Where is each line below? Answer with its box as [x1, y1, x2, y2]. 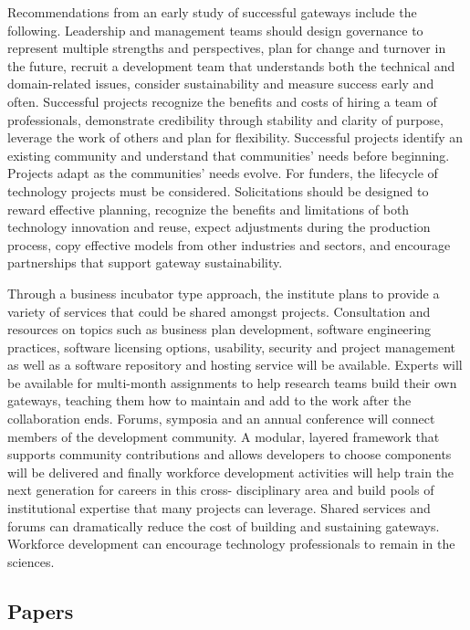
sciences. [7, 551, 55, 571]
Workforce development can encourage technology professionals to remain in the [7, 534, 455, 553]
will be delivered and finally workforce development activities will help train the [7, 462, 454, 481]
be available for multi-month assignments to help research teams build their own [7, 373, 457, 392]
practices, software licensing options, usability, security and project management [7, 337, 456, 356]
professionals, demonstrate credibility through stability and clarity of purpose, [7, 110, 444, 129]
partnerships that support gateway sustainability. [7, 253, 283, 272]
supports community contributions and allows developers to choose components [7, 445, 452, 464]
